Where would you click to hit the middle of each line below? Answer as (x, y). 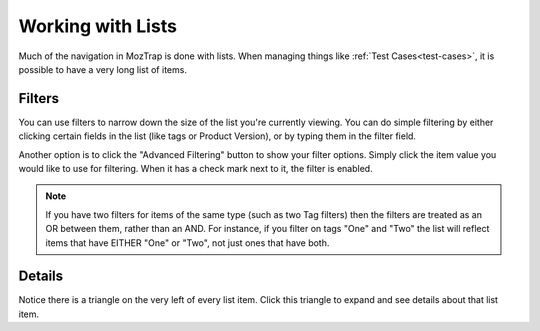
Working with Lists (97, 26)
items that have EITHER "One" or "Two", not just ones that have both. (187, 242)
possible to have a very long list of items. (102, 69)
